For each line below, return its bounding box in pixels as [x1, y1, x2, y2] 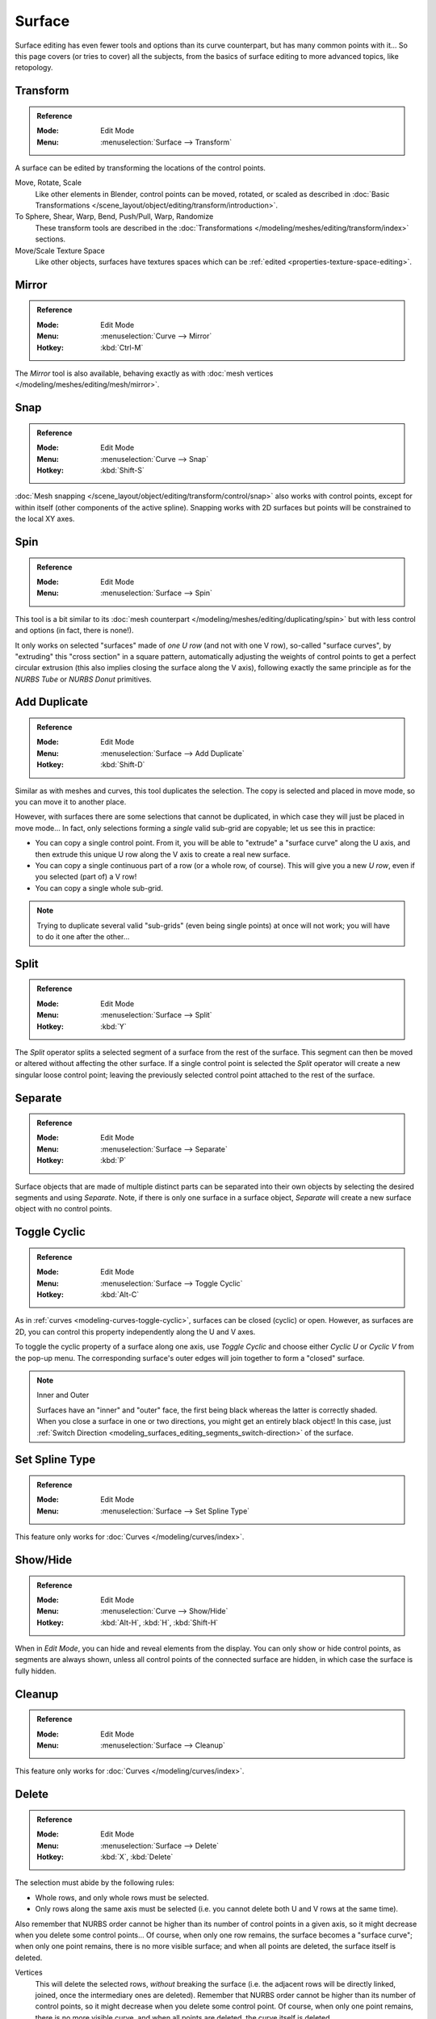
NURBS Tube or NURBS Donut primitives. [15, 674, 153, 684]
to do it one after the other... [36, 931, 130, 941]
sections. [35, 234, 66, 244]
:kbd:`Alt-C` [100, 1290, 140, 1299]
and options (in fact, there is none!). [15, 626, 134, 636]
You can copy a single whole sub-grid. [35, 883, 163, 892]
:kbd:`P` [100, 1156, 127, 1165]
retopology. [15, 63, 53, 73]
